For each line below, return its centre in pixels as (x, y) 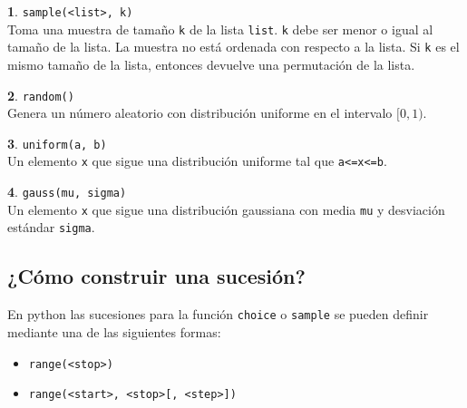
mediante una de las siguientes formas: (114, 331)
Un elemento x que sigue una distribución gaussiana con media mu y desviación (226, 209)
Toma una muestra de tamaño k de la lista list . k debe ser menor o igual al (220, 29)
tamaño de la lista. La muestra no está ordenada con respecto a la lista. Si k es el (233, 47)
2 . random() (41, 95)
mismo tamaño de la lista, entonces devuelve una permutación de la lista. (211, 64)
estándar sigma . (51, 227)
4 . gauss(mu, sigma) (67, 192)
